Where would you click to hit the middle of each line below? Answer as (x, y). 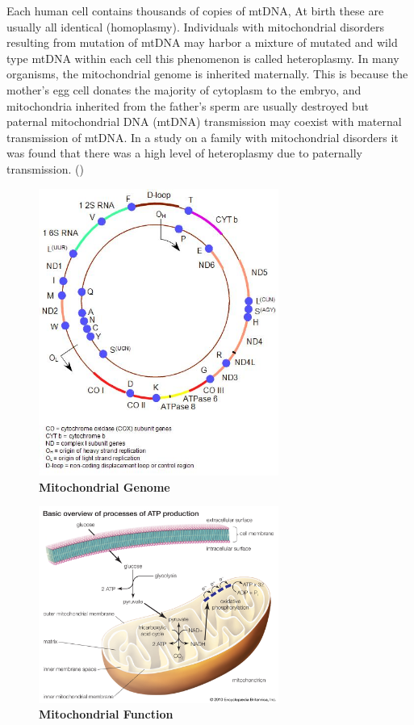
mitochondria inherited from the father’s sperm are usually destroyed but (188, 105)
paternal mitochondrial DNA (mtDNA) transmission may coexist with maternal (204, 122)
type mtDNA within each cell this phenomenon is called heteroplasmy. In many (203, 58)
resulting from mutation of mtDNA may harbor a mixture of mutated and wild (202, 42)
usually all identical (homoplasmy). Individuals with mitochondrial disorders (196, 26)
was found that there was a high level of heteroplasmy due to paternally (184, 153)
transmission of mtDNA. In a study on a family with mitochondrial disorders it (203, 137)
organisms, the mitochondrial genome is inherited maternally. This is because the (207, 74)
